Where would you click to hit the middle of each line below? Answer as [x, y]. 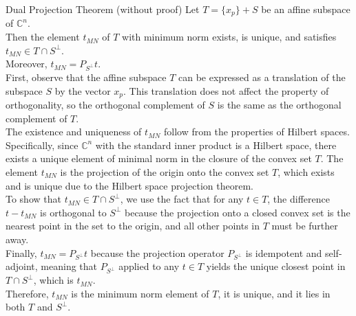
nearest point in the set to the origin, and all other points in [133, 226]
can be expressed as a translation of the [262, 77]
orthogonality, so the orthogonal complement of [105, 105]
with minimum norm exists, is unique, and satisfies [229, 37]
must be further [305, 226]
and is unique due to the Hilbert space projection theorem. [130, 185]
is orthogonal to [73, 212]
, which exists [306, 172]
